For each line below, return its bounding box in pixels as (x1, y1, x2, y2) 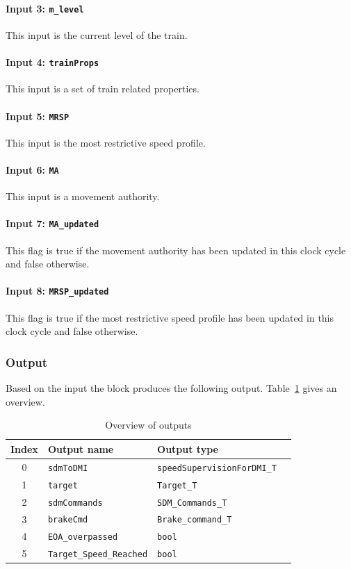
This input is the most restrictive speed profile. (6, 135, 206, 149)
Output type (157, 441, 218, 456)
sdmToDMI (47, 463, 88, 473)
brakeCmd (47, 515, 88, 525)
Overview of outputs (105, 418, 192, 432)
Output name (47, 441, 114, 456)
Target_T (157, 480, 197, 490)
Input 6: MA (6, 162, 59, 176)
